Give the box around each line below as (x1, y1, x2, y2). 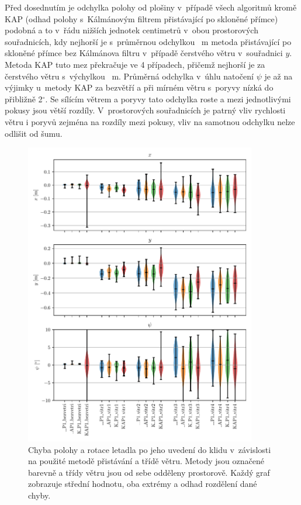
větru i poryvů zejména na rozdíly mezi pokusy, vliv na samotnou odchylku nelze (5, 115, 295, 127)
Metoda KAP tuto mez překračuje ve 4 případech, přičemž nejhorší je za (5, 58, 265, 70)
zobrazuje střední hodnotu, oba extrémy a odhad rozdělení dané (28, 478, 257, 490)
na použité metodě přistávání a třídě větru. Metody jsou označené (28, 455, 264, 467)
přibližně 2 (5, 92, 43, 105)
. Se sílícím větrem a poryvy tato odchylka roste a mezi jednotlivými (45, 92, 291, 105)
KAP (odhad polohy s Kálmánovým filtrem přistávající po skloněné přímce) (5, 12, 278, 25)
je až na (264, 70, 293, 82)
